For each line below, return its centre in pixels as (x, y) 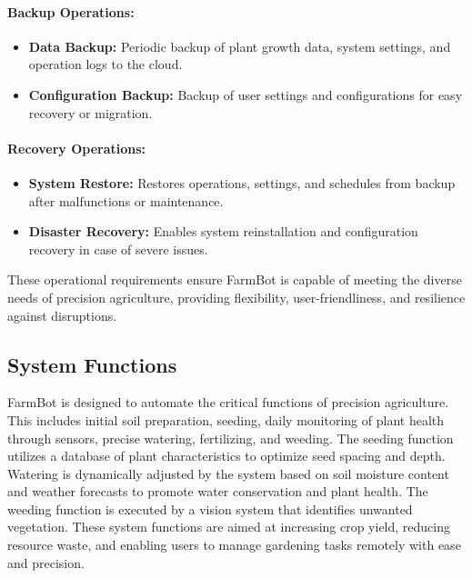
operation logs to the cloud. (105, 64)
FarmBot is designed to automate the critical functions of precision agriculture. (228, 402)
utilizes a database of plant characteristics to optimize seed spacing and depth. (226, 456)
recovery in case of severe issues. (118, 249)
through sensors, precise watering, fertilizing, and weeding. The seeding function (231, 438)
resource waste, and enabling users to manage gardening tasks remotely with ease (234, 545)
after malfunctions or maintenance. (126, 200)
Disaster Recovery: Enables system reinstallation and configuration (223, 231)
